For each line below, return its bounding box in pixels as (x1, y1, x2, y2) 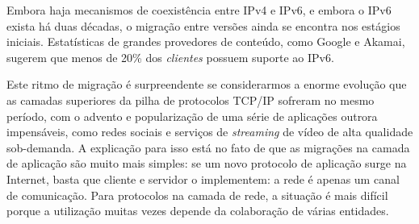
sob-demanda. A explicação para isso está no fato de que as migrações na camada (6, 139, 410, 156)
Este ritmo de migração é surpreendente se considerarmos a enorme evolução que (6, 76, 407, 93)
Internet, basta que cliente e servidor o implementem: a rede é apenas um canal (6, 170, 400, 187)
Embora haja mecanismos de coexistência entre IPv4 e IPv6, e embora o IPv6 (6, 2, 392, 18)
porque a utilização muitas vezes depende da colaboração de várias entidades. (6, 202, 389, 219)
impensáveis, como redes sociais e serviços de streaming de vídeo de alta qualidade (6, 123, 413, 140)
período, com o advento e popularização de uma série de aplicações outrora (6, 107, 378, 124)
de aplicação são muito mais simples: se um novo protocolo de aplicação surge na (6, 155, 407, 172)
